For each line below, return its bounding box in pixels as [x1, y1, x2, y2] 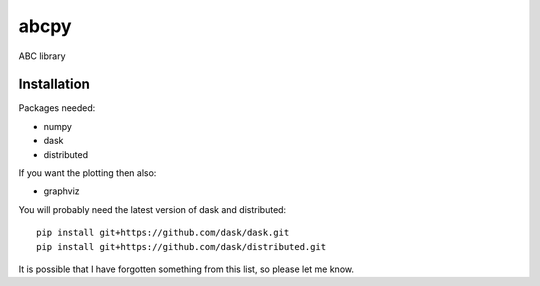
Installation [18, 76, 90, 93]
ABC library [18, 50, 66, 62]
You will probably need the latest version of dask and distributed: [18, 203, 287, 215]
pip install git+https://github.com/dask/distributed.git [36, 241, 327, 252]
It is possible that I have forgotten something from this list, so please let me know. [18, 263, 355, 275]
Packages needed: [18, 102, 96, 114]
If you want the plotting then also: [18, 167, 157, 179]
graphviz [43, 185, 80, 197]
